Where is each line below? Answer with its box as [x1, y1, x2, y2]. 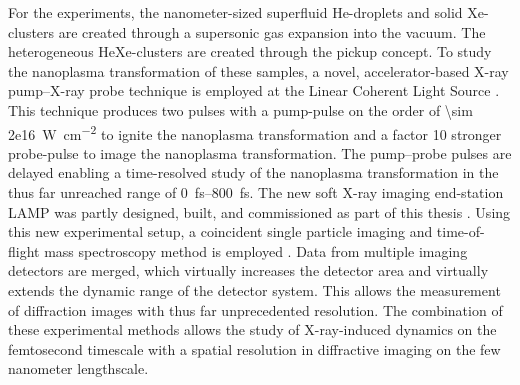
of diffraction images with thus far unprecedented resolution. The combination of [8, 299, 503, 320]
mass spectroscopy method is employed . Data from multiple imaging [44, 240, 468, 261]
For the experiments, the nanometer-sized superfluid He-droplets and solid [8, 2, 463, 22]
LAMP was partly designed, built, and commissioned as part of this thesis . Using [8, 201, 511, 222]
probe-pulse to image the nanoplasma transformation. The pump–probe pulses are [8, 142, 512, 163]
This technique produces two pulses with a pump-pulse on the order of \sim [8, 99, 473, 120]
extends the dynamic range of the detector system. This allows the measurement [8, 279, 501, 300]
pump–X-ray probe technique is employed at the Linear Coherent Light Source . [8, 80, 500, 101]
